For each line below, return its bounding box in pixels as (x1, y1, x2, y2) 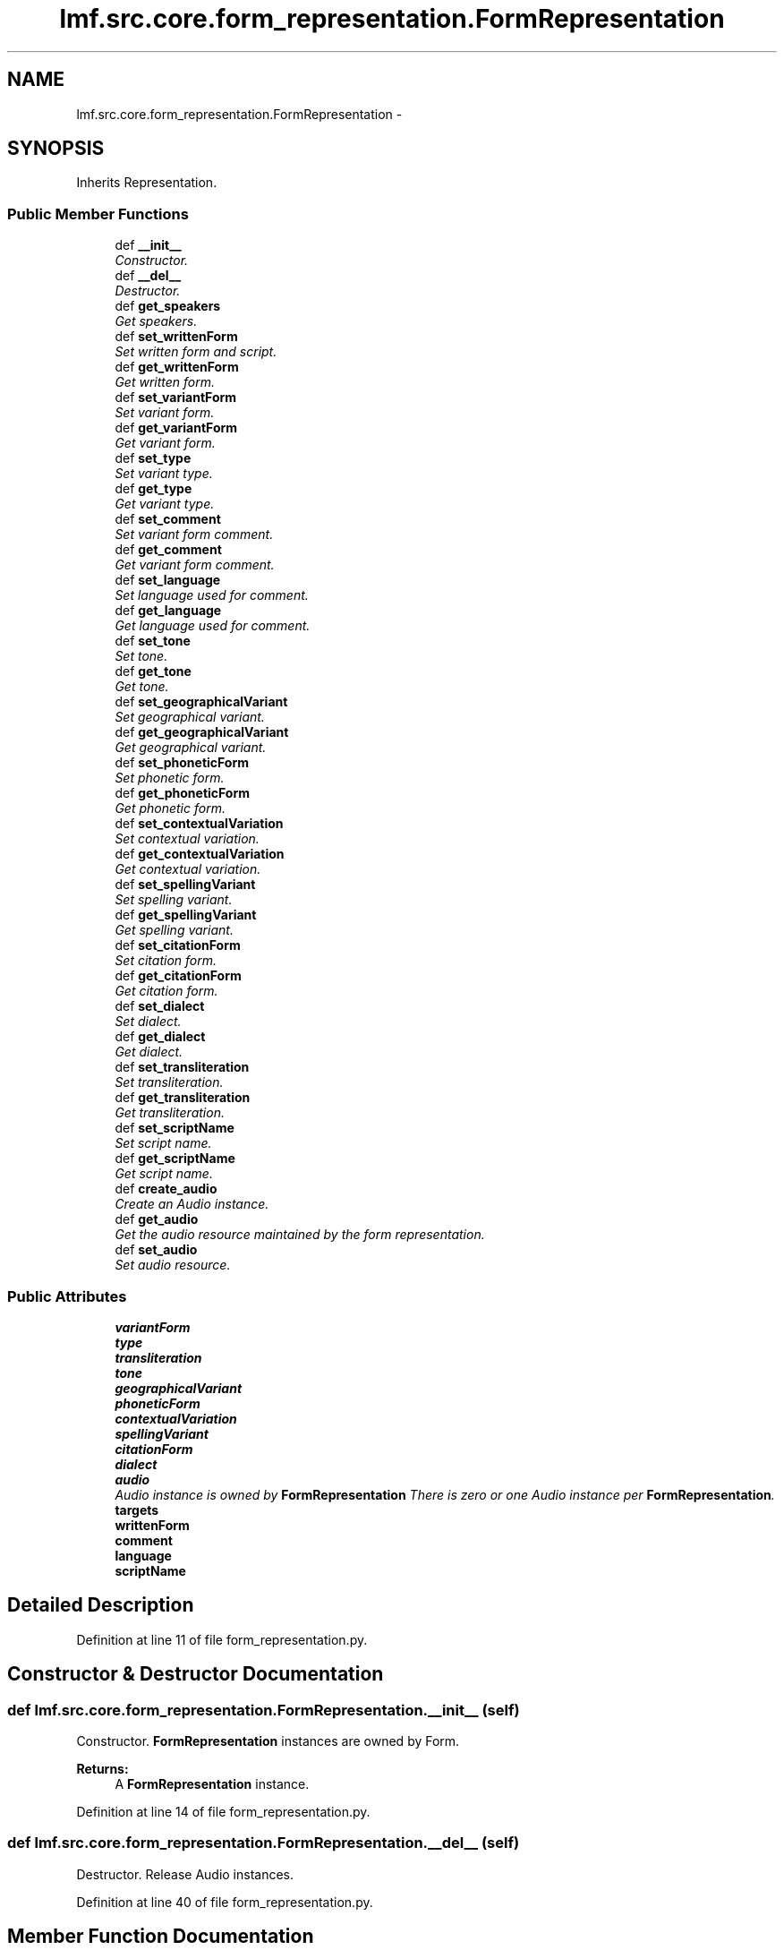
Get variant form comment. (115, 557, 275, 573)
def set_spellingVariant (115, 877, 256, 893)
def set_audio (115, 1242, 198, 1258)
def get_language (115, 603, 222, 619)
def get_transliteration (115, 1090, 251, 1106)
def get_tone (115, 663, 192, 680)
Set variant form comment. (115, 526, 274, 543)
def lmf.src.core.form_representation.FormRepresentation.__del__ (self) (7, 1834, 520, 1852)
